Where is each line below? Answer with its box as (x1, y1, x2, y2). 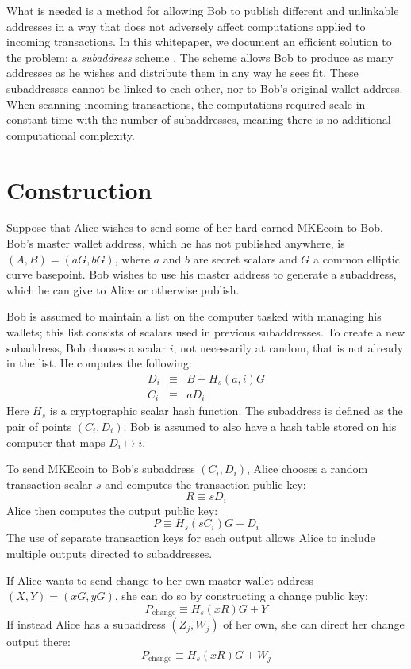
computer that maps (6, 433, 106, 450)
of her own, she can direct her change (223, 616, 405, 632)
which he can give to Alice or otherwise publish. (6, 281, 240, 298)
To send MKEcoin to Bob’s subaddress (6, 460, 195, 477)
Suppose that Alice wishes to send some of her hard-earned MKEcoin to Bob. (6, 219, 383, 236)
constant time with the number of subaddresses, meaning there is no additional (6, 111, 391, 128)
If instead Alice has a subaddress (6, 616, 166, 632)
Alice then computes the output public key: (6, 502, 218, 518)
